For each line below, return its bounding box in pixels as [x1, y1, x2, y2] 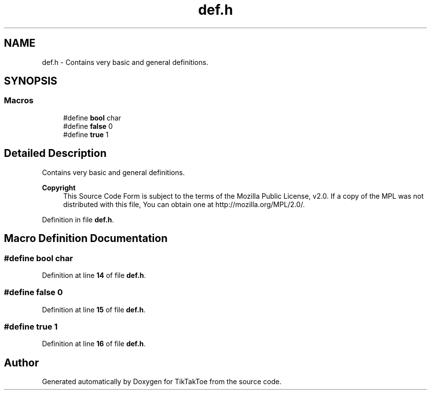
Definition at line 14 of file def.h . [42, 271, 146, 279]
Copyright [42, 183, 76, 192]
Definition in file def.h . [42, 215, 114, 224]
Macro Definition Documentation [4, 232, 168, 245]
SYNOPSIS [4, 75, 58, 88]
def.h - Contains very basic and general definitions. [42, 58, 209, 66]
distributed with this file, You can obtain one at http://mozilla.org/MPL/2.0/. [63, 200, 305, 209]
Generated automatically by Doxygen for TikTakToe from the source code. [42, 377, 281, 386]
